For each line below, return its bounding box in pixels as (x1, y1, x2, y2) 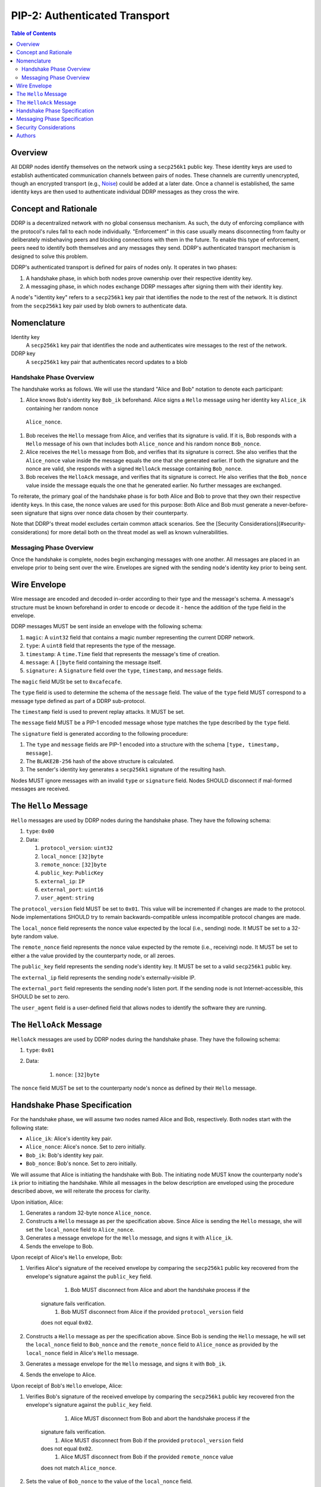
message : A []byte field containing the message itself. (26, 658, 162, 666)
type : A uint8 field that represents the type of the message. (26, 642, 176, 650)
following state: (11, 1124, 49, 1131)
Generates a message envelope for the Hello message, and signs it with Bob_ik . (26, 1360, 227, 1367)
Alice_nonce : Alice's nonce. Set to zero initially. (26, 1143, 146, 1150)
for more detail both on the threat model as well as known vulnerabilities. (51, 528, 229, 535)
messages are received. (11, 785, 70, 792)
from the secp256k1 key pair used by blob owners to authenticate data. (11, 302, 187, 309)
